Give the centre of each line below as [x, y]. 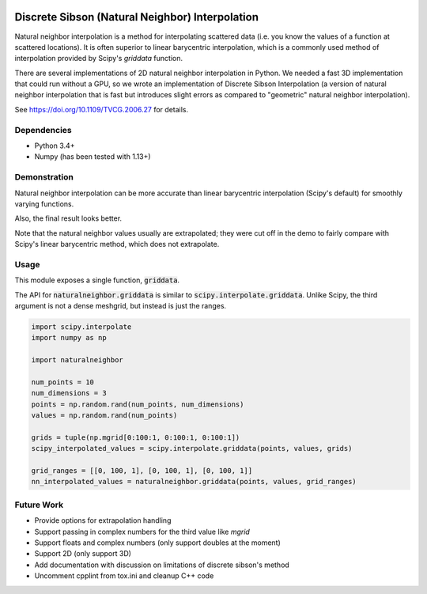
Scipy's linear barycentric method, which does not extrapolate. [117, 244]
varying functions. [44, 204]
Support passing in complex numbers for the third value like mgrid [142, 532]
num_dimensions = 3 [69, 393]
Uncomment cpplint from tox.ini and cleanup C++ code [124, 576]
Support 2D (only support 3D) [83, 554]
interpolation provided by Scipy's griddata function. [99, 59]
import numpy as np [69, 338]
